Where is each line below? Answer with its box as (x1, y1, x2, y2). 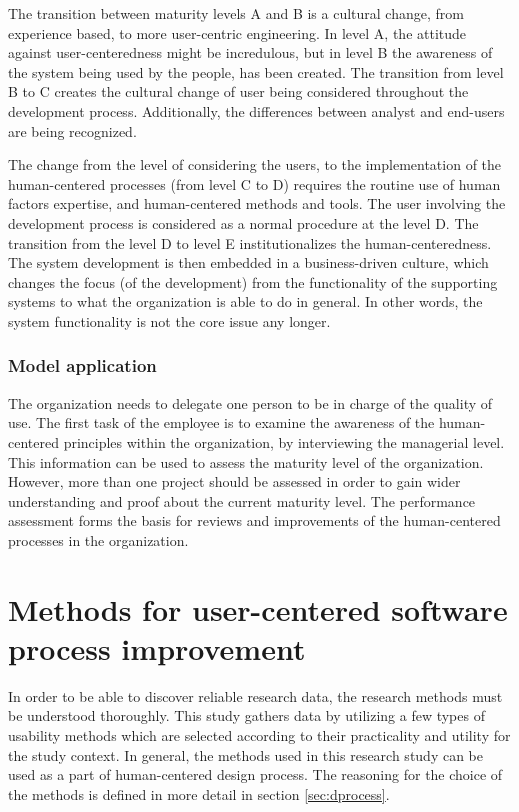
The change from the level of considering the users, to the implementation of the (8, 154, 502, 175)
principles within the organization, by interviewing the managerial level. (63, 431, 505, 452)
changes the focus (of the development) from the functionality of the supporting (8, 271, 498, 292)
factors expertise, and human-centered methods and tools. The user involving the (8, 193, 506, 214)
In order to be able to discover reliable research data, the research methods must (8, 685, 503, 706)
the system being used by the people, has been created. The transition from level (8, 61, 504, 82)
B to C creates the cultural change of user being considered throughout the (8, 81, 469, 102)
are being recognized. (8, 120, 137, 141)
